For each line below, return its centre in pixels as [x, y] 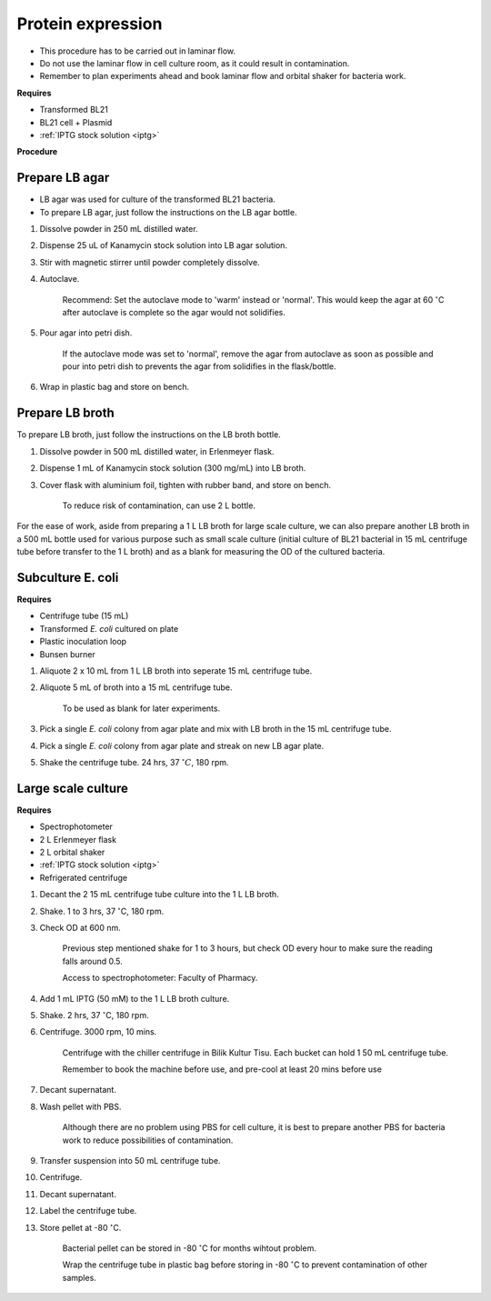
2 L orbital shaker [72, 852]
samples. [80, 1277]
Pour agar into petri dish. [86, 333]
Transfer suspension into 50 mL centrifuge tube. [130, 1161]
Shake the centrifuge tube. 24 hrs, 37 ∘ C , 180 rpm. [134, 761]
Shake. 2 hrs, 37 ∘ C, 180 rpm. [94, 1015]
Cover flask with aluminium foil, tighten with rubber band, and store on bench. [185, 485]
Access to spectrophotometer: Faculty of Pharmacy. [160, 978]
